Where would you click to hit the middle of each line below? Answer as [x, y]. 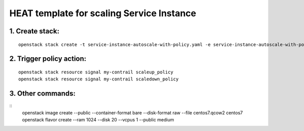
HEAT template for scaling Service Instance [103, 13]
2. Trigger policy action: [48, 59]
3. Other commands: [43, 94]
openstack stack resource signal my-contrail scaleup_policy [96, 72]
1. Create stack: [34, 31]
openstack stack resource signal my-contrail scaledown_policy [99, 79]
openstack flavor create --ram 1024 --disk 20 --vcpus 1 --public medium [98, 120]
